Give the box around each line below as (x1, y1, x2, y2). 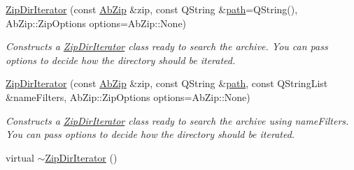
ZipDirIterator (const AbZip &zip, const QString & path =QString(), (6, 2, 298, 16)
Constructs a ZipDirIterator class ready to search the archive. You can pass (6, 39, 328, 54)
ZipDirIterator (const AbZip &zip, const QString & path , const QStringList (6, 76, 328, 91)
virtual (6, 150, 34, 164)
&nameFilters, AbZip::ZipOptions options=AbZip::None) (6, 89, 250, 104)
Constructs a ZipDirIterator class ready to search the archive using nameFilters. (6, 113, 349, 127)
